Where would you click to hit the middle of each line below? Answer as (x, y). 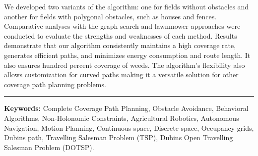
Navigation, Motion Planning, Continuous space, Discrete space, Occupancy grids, (129, 128)
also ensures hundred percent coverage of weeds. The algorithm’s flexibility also (125, 65)
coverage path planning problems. (55, 84)
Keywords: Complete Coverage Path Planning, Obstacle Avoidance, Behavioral (126, 108)
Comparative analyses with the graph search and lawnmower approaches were (122, 26)
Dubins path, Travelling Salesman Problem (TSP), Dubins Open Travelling (119, 137)
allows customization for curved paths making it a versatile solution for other (121, 75)
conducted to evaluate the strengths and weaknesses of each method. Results (121, 35)
